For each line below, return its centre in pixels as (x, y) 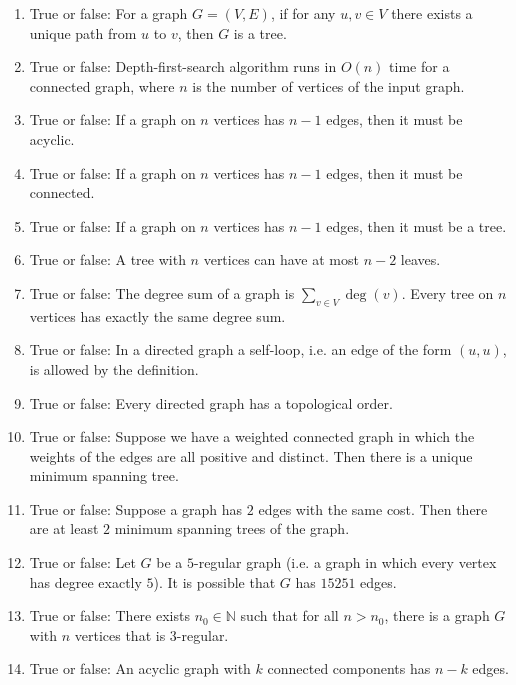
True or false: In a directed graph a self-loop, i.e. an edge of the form (240, 349)
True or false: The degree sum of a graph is (162, 292)
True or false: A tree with (107, 259)
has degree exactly (85, 581)
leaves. (420, 259)
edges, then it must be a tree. (416, 225)
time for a (419, 66)
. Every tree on (447, 292)
